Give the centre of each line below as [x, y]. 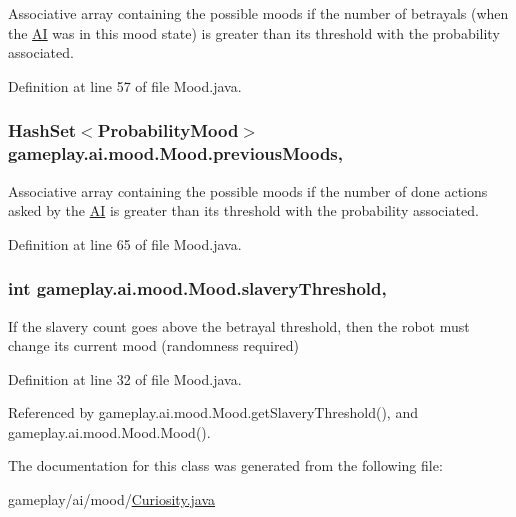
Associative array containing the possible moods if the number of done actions [248, 190]
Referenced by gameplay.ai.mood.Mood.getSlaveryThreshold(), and [213, 412]
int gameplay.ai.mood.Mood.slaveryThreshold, [197, 288]
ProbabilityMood [168, 130]
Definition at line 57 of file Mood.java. [125, 85]
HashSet [42, 130]
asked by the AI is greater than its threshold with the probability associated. [243, 210]
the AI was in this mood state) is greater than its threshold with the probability [254, 32]
